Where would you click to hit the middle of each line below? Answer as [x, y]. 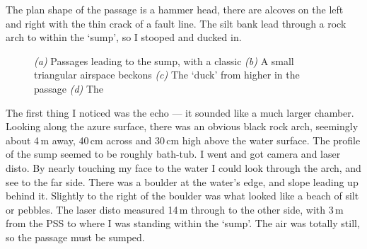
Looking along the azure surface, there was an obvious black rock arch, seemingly [182, 126]
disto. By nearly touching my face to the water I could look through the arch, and [183, 167]
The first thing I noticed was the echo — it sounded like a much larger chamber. [180, 112]
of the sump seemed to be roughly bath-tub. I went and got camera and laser [173, 154]
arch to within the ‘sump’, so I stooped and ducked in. [124, 37]
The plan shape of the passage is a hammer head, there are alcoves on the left [175, 9]
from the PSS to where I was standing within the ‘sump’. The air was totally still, [183, 223]
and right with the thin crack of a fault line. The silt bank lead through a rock [176, 23]
